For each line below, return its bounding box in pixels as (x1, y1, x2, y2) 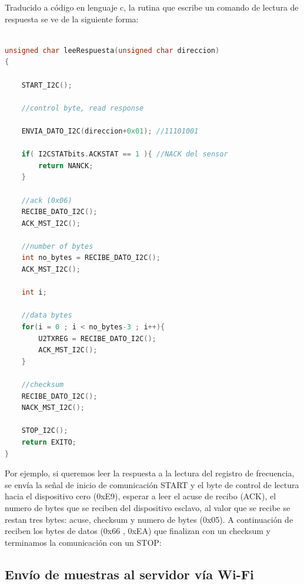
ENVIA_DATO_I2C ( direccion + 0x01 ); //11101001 (21, 126, 199, 135)
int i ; (21, 288, 47, 297)
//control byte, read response (21, 104, 144, 112)
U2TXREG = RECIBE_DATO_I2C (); (38, 334, 156, 343)
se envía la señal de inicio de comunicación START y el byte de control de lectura (5, 478, 299, 490)
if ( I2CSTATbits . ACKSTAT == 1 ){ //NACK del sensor (21, 150, 228, 159)
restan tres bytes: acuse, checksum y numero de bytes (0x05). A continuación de (5, 513, 293, 525)
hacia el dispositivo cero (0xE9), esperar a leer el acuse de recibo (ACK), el (5, 490, 276, 502)
